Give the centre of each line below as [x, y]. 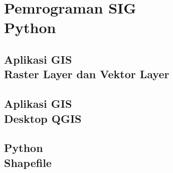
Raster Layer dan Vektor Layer [87, 74]
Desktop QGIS [43, 118]
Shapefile [28, 162]
